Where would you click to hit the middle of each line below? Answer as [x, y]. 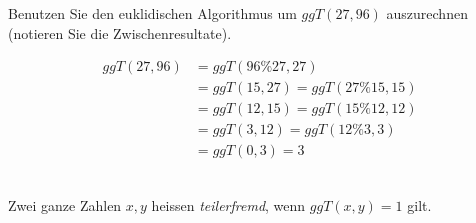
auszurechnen [427, 13]
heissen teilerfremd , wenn [228, 204]
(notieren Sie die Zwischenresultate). [120, 32]
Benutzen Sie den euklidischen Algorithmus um [152, 13]
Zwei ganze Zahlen [65, 204]
